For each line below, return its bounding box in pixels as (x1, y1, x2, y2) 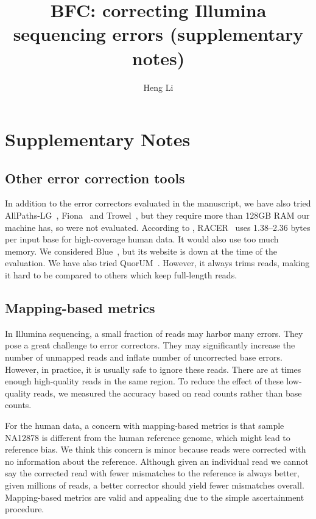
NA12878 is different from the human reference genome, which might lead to (5, 431, 290, 443)
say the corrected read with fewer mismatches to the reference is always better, (5, 467, 300, 479)
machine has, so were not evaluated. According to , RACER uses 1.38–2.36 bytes (5, 221, 311, 233)
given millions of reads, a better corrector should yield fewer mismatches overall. (5, 478, 304, 491)
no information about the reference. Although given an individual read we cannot (5, 454, 309, 467)
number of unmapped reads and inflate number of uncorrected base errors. (5, 351, 283, 364)
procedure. (5, 503, 44, 515)
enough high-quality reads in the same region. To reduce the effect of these (5, 375, 284, 387)
